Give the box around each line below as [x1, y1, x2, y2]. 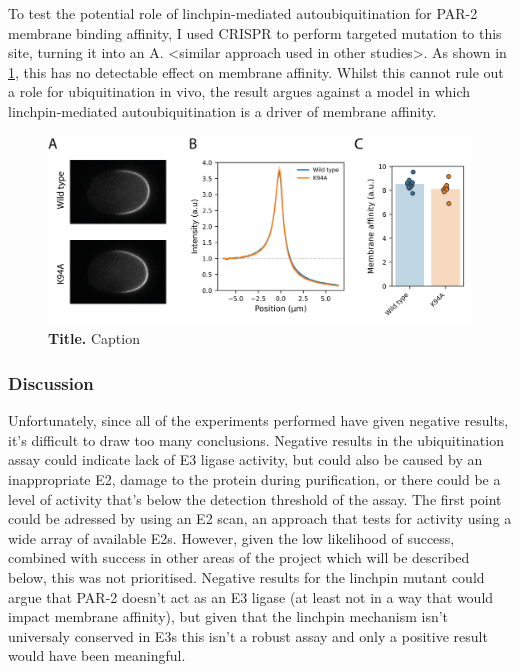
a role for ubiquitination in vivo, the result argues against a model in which [8, 81, 471, 102]
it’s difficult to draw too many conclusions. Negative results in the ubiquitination [8, 429, 504, 450]
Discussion [8, 370, 94, 395]
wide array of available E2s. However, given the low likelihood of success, [8, 527, 455, 548]
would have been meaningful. [8, 645, 186, 666]
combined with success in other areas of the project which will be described [8, 547, 470, 568]
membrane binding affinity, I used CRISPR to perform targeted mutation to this [8, 22, 502, 43]
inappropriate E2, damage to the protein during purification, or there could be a [8, 468, 501, 489]
